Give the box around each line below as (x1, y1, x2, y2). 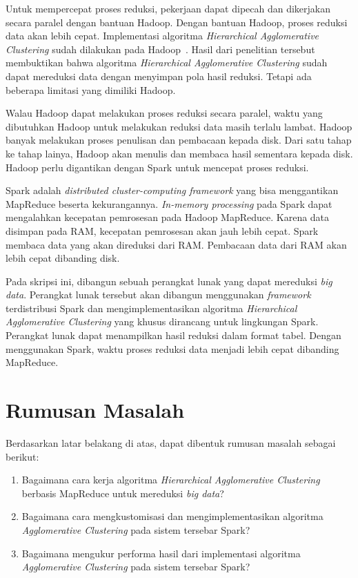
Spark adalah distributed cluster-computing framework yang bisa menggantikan (6, 183, 339, 198)
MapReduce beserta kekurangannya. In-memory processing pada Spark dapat (6, 196, 332, 211)
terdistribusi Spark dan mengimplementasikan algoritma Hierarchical (6, 300, 297, 315)
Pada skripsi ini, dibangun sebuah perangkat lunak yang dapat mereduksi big (6, 273, 332, 288)
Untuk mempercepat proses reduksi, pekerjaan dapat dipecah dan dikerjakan (6, 1, 331, 15)
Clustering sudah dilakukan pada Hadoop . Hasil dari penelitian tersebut (6, 41, 315, 56)
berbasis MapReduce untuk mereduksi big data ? (21, 485, 224, 500)
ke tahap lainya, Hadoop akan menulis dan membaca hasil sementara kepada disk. (6, 146, 353, 160)
